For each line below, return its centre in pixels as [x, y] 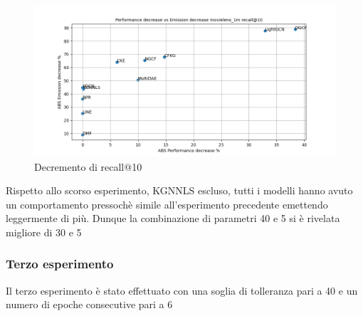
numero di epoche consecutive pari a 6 [89, 304]
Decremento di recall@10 [88, 166]
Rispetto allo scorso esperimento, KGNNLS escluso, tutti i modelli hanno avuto [179, 190]
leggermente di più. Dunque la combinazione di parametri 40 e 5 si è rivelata [173, 218]
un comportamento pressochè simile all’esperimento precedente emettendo [167, 204]
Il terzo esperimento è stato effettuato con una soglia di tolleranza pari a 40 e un [182, 290]
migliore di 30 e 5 [44, 232]
